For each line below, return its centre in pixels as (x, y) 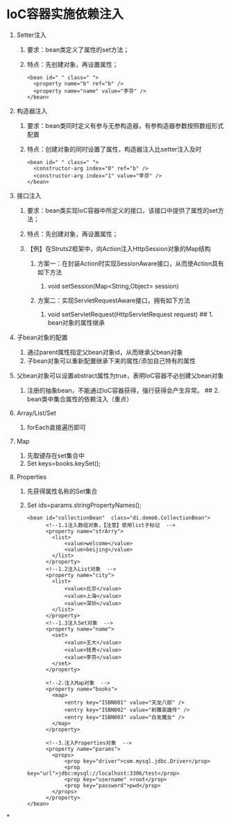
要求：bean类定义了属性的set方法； (78, 49)
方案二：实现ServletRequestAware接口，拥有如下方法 (114, 300)
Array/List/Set (36, 413)
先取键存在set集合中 (55, 455)
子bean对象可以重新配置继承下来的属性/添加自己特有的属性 (111, 361)
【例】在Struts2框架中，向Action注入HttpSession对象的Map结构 (119, 248)
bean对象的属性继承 (76, 322)
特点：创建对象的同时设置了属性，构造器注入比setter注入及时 (114, 149)
